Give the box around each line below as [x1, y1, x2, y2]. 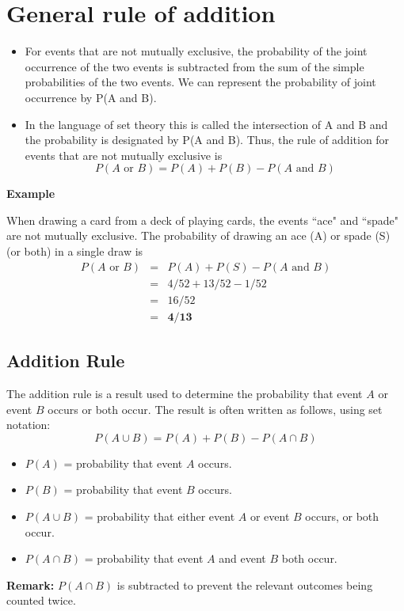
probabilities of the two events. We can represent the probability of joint [25, 74, 376, 90]
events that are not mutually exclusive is [25, 146, 223, 163]
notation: [6, 416, 51, 433]
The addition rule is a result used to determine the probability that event [6, 385, 363, 401]
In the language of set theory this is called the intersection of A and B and [25, 116, 388, 132]
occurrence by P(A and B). [25, 89, 157, 105]
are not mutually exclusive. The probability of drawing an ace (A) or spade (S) [6, 227, 391, 244]
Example [6, 185, 55, 202]
